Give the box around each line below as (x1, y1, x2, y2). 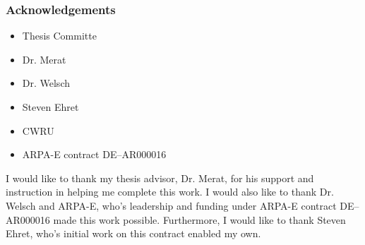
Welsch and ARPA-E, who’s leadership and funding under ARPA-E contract (6, 198, 337, 213)
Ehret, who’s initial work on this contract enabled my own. (6, 226, 261, 241)
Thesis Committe (22, 28, 97, 43)
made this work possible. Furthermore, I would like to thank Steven (53, 212, 346, 227)
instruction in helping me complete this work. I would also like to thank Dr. (6, 184, 334, 199)
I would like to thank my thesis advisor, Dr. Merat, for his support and (6, 170, 314, 185)
